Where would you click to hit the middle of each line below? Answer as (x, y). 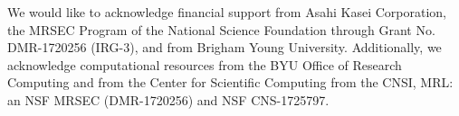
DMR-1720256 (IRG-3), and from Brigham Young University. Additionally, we (225, 47)
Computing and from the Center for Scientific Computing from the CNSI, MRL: (230, 82)
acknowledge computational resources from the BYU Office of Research (205, 64)
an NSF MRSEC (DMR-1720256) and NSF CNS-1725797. (168, 99)
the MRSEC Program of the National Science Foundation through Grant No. (221, 29)
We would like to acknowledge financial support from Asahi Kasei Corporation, (227, 12)
